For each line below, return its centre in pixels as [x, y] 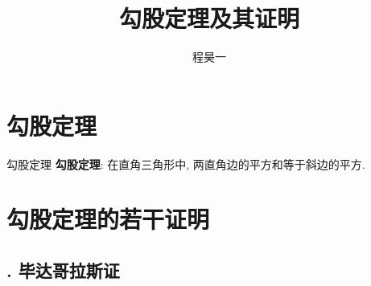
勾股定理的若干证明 [108, 219]
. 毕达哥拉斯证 [63, 270]
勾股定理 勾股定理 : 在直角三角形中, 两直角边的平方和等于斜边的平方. [186, 163]
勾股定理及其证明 [209, 18]
